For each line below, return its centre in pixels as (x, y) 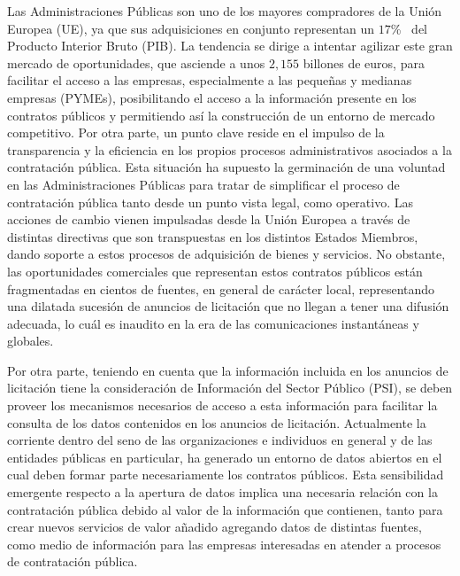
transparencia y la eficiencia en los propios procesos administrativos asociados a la (230, 149)
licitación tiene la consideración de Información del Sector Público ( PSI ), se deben (230, 388)
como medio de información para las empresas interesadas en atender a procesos (224, 544)
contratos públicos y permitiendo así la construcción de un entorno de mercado (221, 115)
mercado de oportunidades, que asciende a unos (136, 62)
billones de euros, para (364, 62)
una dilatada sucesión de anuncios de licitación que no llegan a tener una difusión (228, 306)
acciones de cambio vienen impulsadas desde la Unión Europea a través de (209, 219)
